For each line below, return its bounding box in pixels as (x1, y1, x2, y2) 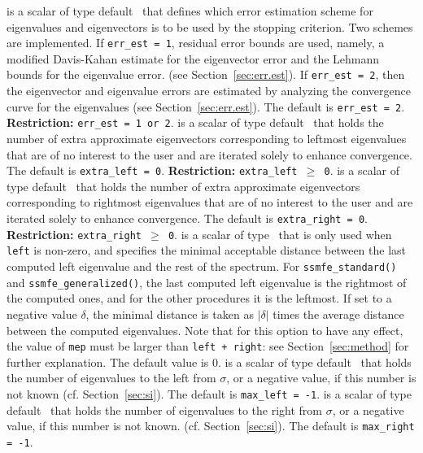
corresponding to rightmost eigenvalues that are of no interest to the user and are (7, 194, 413, 211)
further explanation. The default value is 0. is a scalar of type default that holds (7, 353, 412, 370)
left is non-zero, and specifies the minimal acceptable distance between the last (7, 242, 407, 259)
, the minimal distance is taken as (85, 305, 254, 322)
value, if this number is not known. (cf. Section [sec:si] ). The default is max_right (7, 417, 415, 434)
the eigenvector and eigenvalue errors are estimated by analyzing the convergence (7, 82, 411, 99)
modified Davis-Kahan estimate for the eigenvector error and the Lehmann (7, 50, 380, 67)
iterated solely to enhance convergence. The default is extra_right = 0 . (7, 210, 368, 227)
